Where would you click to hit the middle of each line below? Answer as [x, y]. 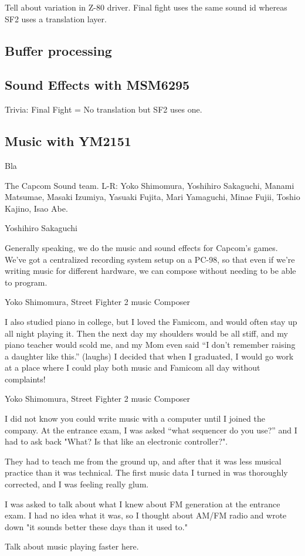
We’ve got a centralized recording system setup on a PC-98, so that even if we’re [150, 259]
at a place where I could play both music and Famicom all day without [133, 367]
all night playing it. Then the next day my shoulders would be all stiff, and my [146, 333]
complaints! [25, 379]
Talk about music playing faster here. [72, 546]
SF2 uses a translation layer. [56, 18]
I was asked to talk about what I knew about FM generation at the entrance [143, 504]
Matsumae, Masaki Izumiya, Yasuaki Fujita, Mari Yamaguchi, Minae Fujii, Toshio [152, 197]
